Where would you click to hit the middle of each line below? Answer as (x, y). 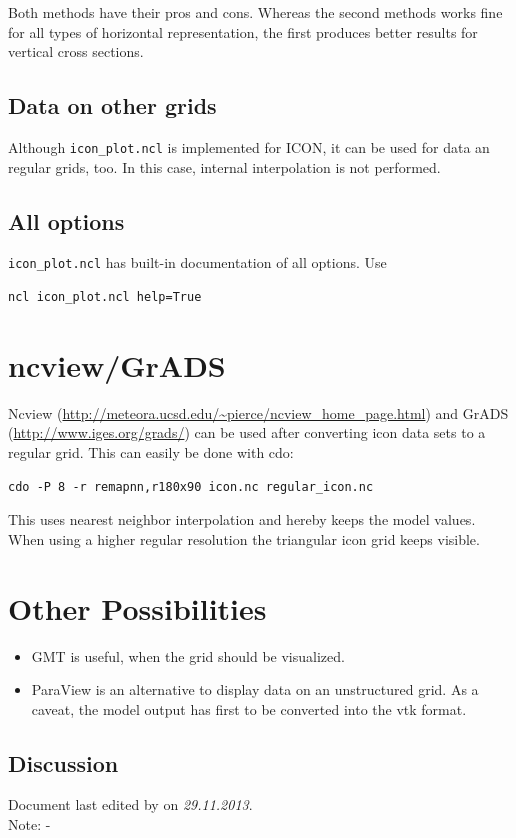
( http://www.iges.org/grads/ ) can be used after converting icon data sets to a (247, 432)
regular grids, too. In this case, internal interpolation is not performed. (224, 166)
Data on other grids (112, 105)
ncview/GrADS (117, 364)
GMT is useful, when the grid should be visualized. (188, 655)
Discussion (63, 762)
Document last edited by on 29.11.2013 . (130, 804)
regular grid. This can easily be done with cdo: (151, 452)
